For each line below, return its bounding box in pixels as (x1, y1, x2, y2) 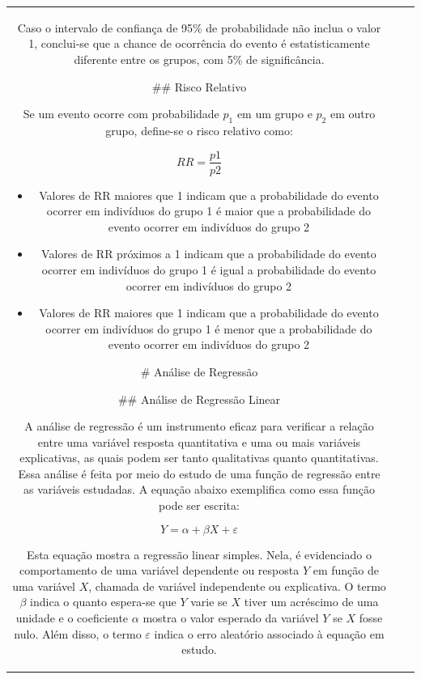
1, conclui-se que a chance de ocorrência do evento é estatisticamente (28, 35, 370, 52)
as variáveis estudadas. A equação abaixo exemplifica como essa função (23, 481, 376, 498)
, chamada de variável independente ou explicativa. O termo (88, 577, 386, 594)
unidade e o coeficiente (15, 609, 129, 626)
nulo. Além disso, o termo (14, 625, 142, 642)
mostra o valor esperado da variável (142, 609, 319, 626)
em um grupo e (236, 105, 313, 122)
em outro (330, 105, 376, 122)
